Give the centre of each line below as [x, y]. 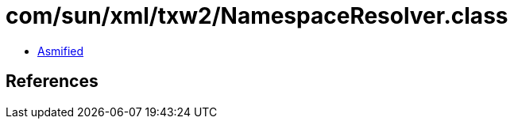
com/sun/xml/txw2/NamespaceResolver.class [257, 16]
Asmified [61, 51]
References [52, 81]
